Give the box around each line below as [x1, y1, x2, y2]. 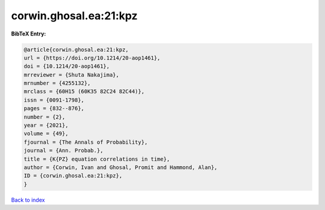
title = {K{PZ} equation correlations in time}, [23, 155, 170, 162]
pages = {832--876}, [23, 105, 84, 112]
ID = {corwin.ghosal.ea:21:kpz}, [23, 172, 123, 179]
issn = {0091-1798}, [23, 96, 84, 103]
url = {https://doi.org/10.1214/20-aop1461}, [23, 54, 161, 61]
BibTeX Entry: [11, 30, 46, 37]
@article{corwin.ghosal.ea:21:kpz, [23, 46, 129, 53]
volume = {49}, [23, 130, 69, 137]
